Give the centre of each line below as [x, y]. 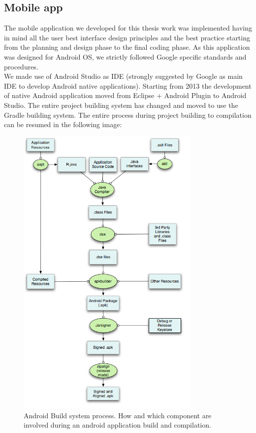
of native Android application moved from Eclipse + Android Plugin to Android [125, 95]
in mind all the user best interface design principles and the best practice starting [127, 37]
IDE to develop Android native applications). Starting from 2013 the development [128, 85]
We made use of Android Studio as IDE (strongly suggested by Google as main [123, 76]
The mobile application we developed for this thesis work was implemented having [128, 28]
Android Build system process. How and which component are [118, 415]
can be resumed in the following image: [63, 124]
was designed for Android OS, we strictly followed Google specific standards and [125, 56]
